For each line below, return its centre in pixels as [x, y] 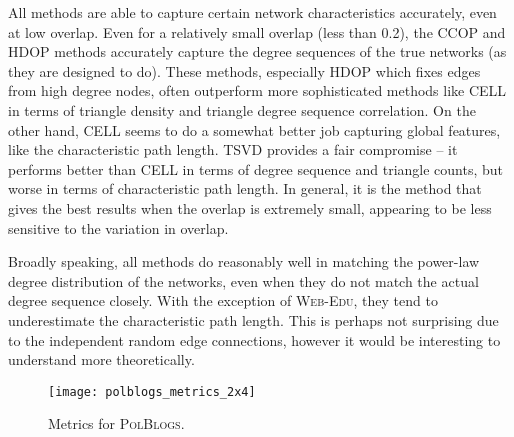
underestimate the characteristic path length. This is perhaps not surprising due [253, 319]
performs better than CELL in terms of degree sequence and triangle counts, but [256, 168]
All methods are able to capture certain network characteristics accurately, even [252, 12]
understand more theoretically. [101, 359]
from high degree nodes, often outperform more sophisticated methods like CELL [257, 90]
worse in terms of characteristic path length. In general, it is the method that [245, 188]
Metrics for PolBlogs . [116, 423]
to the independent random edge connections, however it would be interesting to [254, 339]
